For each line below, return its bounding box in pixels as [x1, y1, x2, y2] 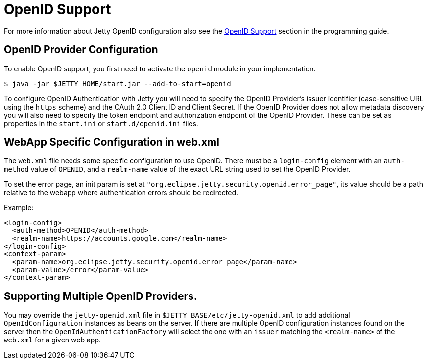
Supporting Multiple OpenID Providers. [4, 290, 197, 302]
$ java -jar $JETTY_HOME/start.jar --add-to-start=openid [4, 79, 231, 88]
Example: [4, 204, 34, 212]
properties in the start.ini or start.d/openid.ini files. [4, 119, 198, 128]
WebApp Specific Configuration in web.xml [4, 136, 219, 149]
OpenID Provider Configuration [4, 44, 158, 56]
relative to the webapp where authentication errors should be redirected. [4, 188, 238, 197]
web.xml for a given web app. [4, 336, 101, 344]
